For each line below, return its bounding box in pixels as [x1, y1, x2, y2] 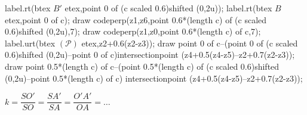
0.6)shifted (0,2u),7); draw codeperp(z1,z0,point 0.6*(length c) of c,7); [5, 25, 261, 38]
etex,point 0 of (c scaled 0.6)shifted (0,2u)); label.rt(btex [65, 2, 272, 14]
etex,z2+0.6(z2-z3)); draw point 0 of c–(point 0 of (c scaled [81, 36, 298, 49]
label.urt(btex [5, 36, 56, 49]
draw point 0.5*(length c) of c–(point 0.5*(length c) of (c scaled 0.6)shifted [5, 60, 280, 72]
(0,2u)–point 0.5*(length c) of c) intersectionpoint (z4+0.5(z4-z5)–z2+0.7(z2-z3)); [5, 72, 303, 84]
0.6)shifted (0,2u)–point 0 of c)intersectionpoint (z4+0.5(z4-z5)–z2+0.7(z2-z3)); [5, 48, 295, 61]
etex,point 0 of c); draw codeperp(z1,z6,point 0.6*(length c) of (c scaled [5, 13, 267, 26]
